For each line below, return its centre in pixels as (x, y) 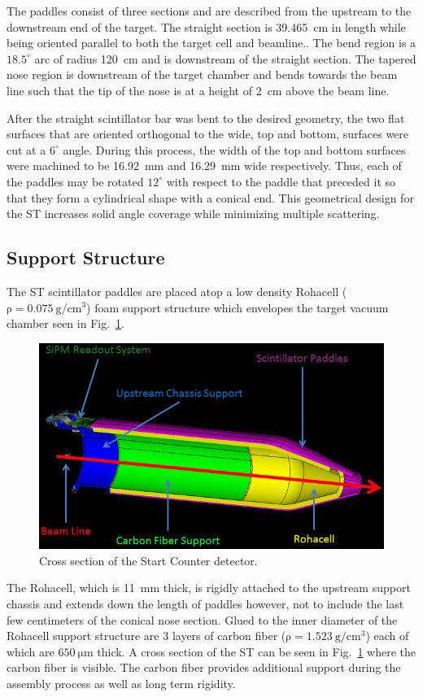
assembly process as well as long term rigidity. (121, 683)
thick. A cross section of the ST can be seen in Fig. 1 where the (257, 651)
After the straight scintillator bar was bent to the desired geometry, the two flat (206, 118)
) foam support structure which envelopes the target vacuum (238, 307)
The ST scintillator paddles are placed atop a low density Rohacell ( (177, 291)
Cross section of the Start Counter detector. (148, 560)
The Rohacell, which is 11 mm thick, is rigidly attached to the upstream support (209, 588)
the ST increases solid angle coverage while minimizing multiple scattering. (193, 213)
